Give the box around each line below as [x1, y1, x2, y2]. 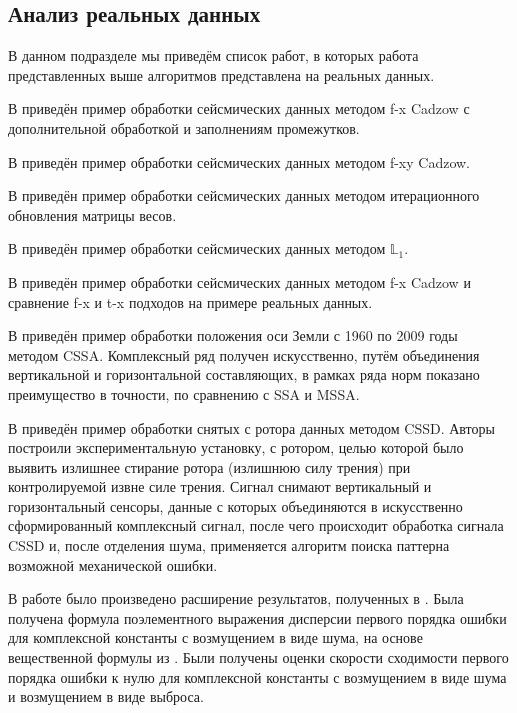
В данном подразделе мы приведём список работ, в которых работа [8, 45, 419, 66]
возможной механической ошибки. [8, 554, 218, 575]
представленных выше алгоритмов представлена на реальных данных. [8, 64, 435, 85]
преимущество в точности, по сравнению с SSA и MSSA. [8, 383, 360, 404]
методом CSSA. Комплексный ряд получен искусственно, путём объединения [8, 344, 480, 365]
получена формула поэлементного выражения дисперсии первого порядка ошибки [8, 607, 507, 628]
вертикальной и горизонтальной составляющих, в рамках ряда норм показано [8, 364, 480, 385]
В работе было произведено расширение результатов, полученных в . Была [8, 588, 464, 609]
